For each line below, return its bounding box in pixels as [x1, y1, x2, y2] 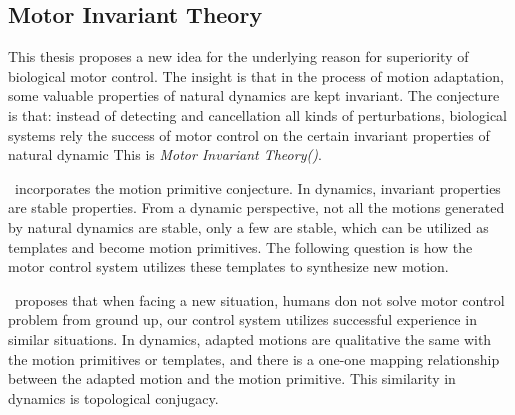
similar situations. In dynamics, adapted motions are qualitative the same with [8, 328, 492, 349]
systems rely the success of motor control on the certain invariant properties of [8, 124, 490, 145]
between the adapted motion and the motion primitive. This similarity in [8, 368, 456, 389]
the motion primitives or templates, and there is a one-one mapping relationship [8, 348, 500, 369]
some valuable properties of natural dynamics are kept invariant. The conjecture [8, 85, 500, 106]
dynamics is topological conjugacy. [8, 387, 219, 408]
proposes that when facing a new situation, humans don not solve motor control [14, 289, 505, 310]
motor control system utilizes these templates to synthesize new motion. [8, 256, 449, 277]
